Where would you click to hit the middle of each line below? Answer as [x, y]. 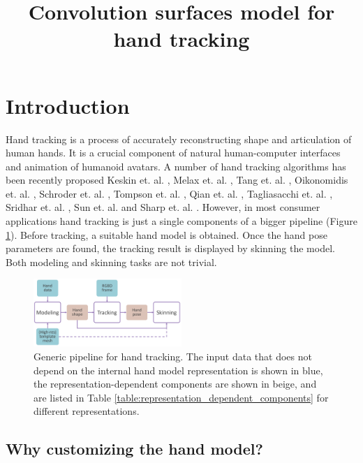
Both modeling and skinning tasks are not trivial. [111, 262]
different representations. [87, 411]
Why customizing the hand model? [134, 449]
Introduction [68, 105]
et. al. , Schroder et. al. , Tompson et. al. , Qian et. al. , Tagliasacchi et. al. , [169, 193]
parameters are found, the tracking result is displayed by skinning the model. [170, 248]
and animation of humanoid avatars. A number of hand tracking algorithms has [176, 166]
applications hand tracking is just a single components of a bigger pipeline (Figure [181, 221]
